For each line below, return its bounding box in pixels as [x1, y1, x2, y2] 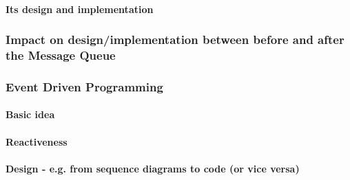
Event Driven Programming [6, 78, 163, 95]
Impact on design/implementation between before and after [6, 31, 344, 48]
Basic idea [6, 107, 55, 122]
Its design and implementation [6, 1, 154, 16]
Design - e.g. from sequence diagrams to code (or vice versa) [6, 161, 300, 175]
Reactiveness [6, 134, 68, 148]
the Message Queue [6, 47, 116, 64]
